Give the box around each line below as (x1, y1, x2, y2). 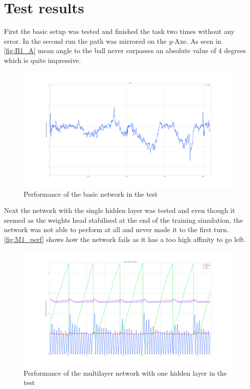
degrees (224, 45, 246, 56)
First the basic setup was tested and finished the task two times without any (4, 26, 235, 36)
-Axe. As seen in (172, 35, 222, 46)
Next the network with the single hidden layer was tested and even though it (4, 205, 235, 215)
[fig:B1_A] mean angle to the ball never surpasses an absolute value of (4, 45, 216, 56)
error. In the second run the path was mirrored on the (4, 35, 167, 46)
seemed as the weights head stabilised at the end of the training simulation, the (4, 214, 243, 225)
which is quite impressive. (4, 55, 81, 65)
